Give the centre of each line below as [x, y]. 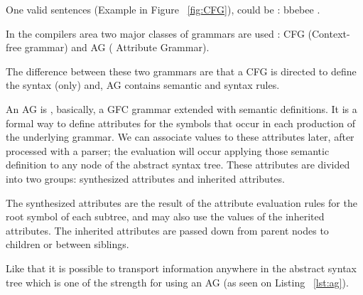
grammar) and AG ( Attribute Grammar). [117, 47]
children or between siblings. [67, 244]
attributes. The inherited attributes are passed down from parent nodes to [167, 230]
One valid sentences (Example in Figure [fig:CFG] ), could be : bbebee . [163, 9]
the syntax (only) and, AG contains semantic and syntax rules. [143, 85]
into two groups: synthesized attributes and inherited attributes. [145, 178]
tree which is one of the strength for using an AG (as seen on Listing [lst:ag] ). [177, 282]
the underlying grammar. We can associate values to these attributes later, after [180, 137]
